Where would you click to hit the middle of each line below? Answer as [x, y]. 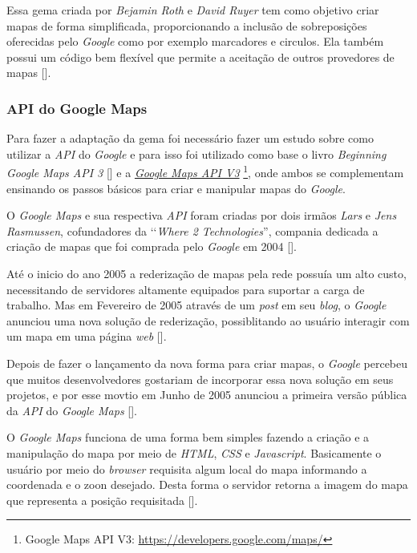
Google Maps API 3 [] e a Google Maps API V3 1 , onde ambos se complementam [205, 172]
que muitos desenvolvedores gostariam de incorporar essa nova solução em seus [200, 379]
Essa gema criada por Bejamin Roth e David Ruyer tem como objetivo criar [193, 10]
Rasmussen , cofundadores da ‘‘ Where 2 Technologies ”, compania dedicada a [192, 230]
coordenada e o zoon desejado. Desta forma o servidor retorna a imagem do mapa [207, 484]
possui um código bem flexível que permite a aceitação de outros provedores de [200, 57]
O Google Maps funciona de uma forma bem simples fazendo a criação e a [188, 437]
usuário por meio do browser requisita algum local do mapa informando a [187, 468]
